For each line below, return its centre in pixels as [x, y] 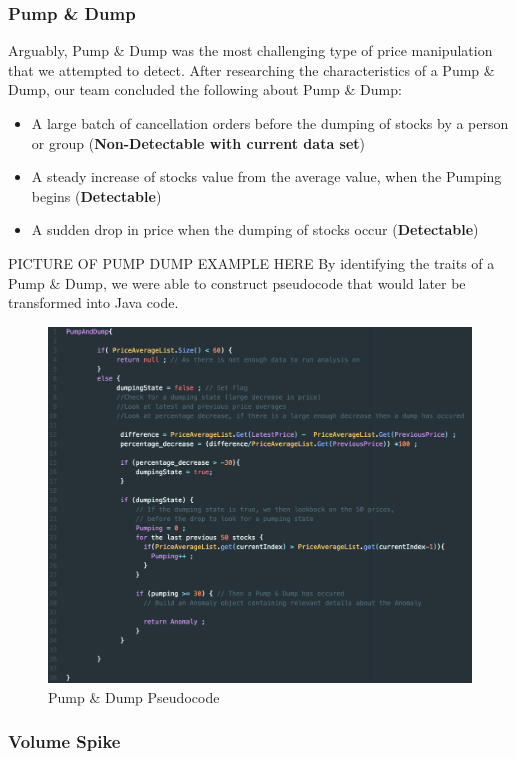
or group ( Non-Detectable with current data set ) [198, 142]
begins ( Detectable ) [96, 195]
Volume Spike [64, 741]
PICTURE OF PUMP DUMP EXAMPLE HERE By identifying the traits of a [251, 262]
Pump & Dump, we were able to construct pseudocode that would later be [237, 282]
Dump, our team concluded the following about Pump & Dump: [205, 89]
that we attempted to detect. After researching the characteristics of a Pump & [251, 69]
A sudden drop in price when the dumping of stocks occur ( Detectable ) [255, 229]
